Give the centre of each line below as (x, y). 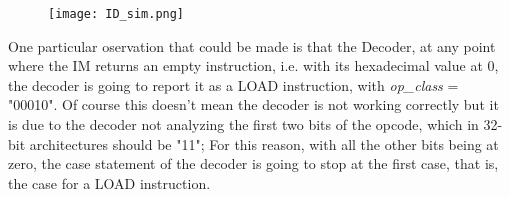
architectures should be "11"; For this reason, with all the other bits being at (264, 143)
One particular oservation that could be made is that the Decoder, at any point (252, 45)
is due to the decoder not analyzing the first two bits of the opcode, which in (243, 124)
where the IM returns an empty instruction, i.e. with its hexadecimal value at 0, (253, 65)
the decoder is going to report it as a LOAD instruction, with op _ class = (233, 84)
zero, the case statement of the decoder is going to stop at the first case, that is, (253, 163)
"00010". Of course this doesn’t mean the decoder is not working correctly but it (253, 104)
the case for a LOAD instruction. (109, 182)
